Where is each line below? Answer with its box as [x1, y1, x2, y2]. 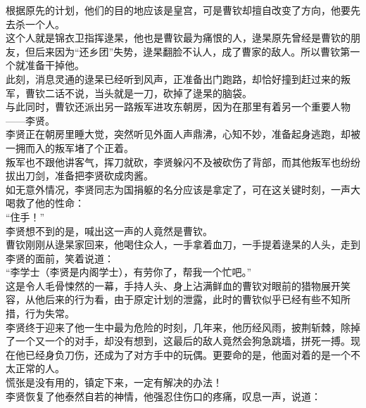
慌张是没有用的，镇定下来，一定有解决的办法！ [6, 375, 222, 390]
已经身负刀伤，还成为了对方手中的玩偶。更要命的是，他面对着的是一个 [25, 347, 351, 362]
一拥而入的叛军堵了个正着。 [6, 140, 134, 155]
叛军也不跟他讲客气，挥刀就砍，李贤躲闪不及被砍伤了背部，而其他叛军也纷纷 [6, 154, 360, 169]
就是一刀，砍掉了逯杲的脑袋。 [113, 85, 252, 100]
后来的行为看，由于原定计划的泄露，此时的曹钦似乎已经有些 [44, 292, 321, 307]
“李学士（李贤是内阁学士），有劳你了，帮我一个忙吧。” [6, 264, 252, 279]
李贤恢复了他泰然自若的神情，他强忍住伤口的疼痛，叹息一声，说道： [6, 388, 321, 403]
